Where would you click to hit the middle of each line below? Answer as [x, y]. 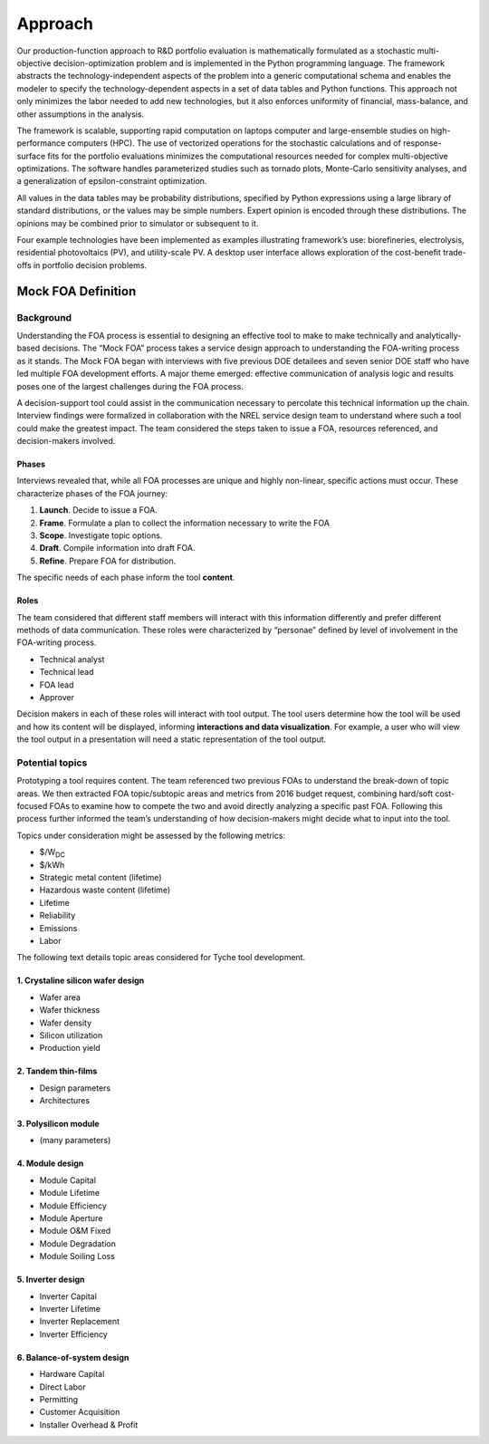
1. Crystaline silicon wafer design [81, 981]
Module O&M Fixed [75, 1231]
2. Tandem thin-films [57, 1071]
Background [44, 317]
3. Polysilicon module [58, 1124]
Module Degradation [78, 1243]
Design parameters [75, 1088]
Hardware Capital [72, 1374]
